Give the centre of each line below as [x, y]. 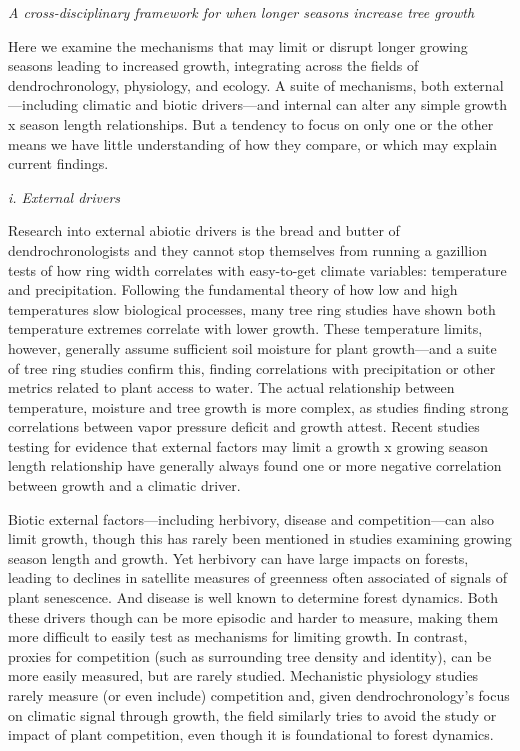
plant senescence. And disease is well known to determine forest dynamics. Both [253, 597]
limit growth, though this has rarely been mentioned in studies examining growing [260, 538]
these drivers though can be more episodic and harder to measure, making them [253, 616]
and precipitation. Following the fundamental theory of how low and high [233, 289]
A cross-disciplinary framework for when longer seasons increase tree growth [241, 12]
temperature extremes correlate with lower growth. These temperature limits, [245, 328]
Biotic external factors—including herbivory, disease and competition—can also [251, 518]
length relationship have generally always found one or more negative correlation [255, 465]
